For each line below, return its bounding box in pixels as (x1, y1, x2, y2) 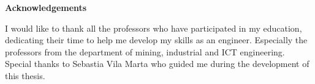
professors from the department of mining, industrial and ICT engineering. (5, 45, 285, 58)
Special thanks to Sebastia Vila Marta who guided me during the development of (5, 57, 309, 70)
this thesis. (5, 69, 45, 82)
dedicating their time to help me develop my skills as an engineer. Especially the (5, 33, 308, 46)
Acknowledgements (5, 1, 87, 13)
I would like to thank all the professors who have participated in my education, (5, 21, 302, 34)
